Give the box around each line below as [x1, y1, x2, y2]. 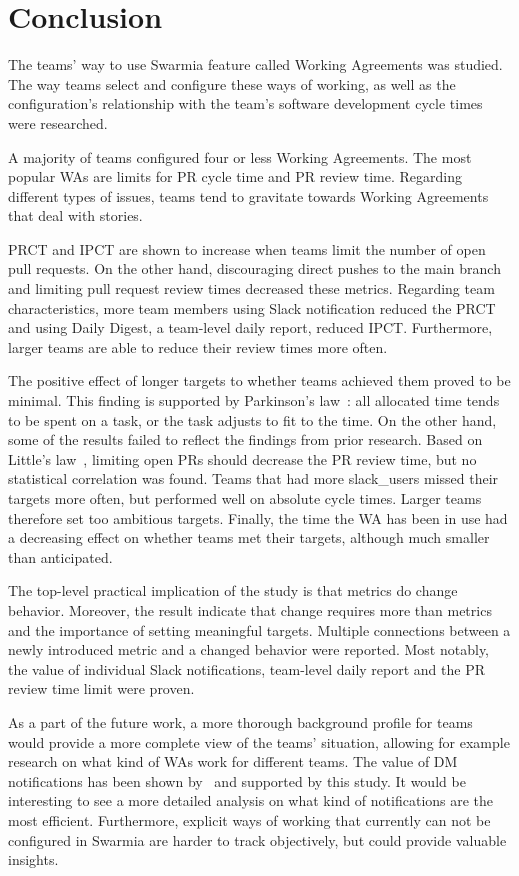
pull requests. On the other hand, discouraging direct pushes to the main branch [8, 258, 501, 279]
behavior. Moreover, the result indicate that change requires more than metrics [8, 599, 492, 620]
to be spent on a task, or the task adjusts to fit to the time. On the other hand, [8, 409, 497, 430]
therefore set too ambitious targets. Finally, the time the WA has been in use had [8, 507, 508, 528]
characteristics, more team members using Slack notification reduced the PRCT [8, 297, 496, 318]
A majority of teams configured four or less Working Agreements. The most [8, 146, 472, 167]
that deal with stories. [8, 205, 143, 226]
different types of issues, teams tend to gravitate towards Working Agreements [8, 185, 489, 206]
